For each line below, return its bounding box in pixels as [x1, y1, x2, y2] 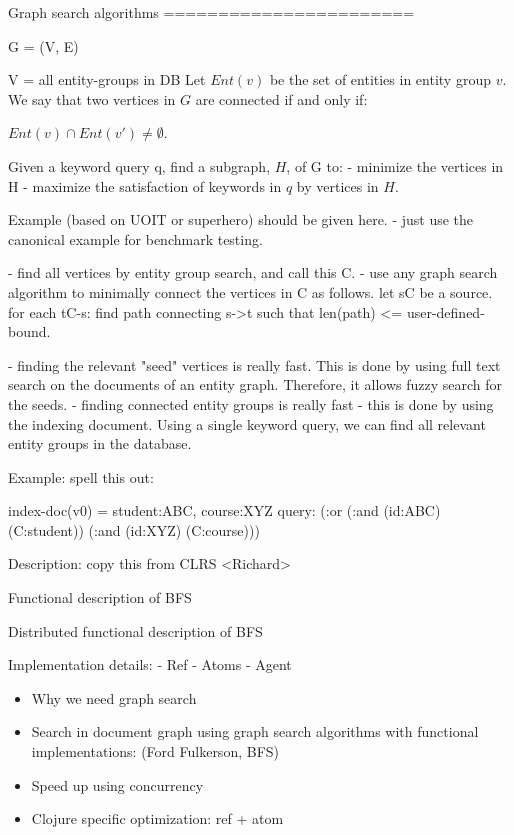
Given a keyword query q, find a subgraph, [8, 155, 271, 176]
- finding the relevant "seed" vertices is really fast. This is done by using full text [8, 354, 501, 375]
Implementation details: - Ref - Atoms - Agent [8, 654, 292, 675]
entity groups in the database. [8, 433, 192, 454]
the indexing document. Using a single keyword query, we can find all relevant [8, 413, 486, 434]
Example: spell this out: [8, 466, 154, 487]
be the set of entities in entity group [269, 69, 491, 90]
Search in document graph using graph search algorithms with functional [31, 721, 479, 742]
